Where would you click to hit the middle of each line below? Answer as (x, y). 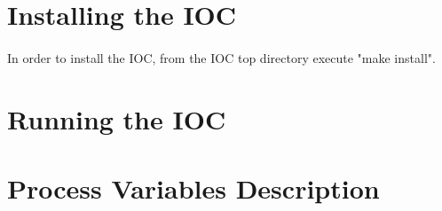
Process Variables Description (193, 188)
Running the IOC (117, 118)
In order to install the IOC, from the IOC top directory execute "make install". (221, 57)
